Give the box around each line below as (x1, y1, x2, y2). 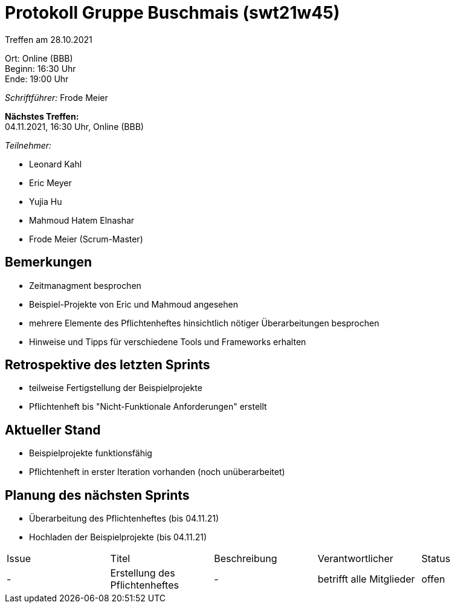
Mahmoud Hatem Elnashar (29, 215, 135, 225)
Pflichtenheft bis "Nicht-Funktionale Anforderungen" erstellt (29, 401, 267, 412)
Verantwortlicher (317, 552, 393, 565)
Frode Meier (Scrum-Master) (29, 233, 143, 244)
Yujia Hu (29, 196, 62, 207)
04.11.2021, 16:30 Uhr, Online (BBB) (5, 121, 144, 132)
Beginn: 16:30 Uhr (5, 63, 76, 74)
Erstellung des (110, 567, 175, 580)
